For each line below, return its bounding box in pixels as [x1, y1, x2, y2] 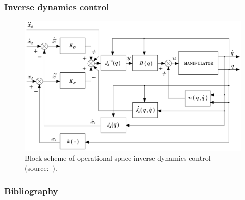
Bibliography [4, 184, 58, 197]
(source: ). [24, 163, 57, 173]
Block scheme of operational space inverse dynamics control [24, 153, 211, 163]
